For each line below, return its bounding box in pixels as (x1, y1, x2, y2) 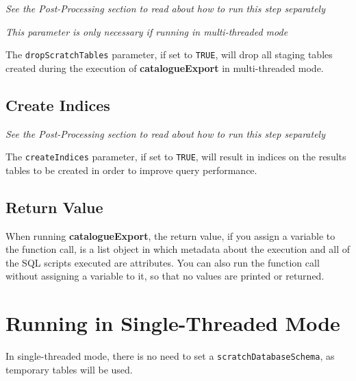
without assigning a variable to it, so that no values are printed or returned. (5, 269, 325, 283)
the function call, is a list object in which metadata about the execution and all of (5, 242, 351, 256)
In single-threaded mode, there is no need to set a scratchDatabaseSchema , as (5, 349, 335, 363)
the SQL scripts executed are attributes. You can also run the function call (5, 255, 320, 269)
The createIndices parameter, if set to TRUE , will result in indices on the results (5, 149, 346, 164)
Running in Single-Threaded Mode (5, 309, 340, 337)
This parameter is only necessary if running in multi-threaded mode (5, 24, 288, 38)
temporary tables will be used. (5, 362, 133, 376)
